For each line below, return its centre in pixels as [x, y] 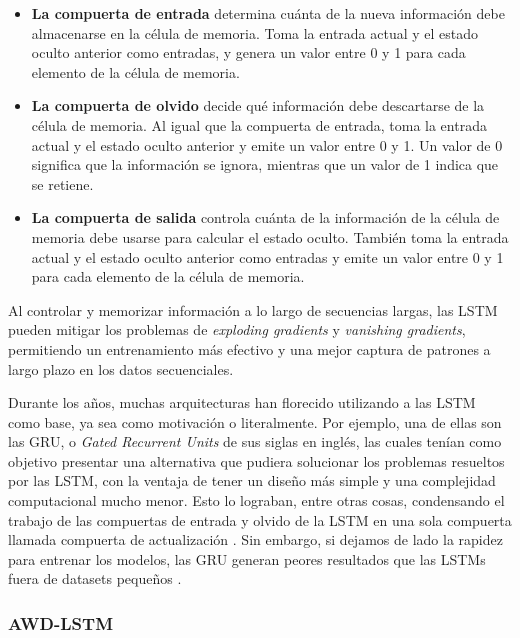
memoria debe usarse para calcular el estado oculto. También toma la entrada [270, 236]
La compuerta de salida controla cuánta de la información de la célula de [265, 217]
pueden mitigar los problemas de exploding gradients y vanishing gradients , [237, 329]
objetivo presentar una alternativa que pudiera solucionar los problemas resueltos [256, 460]
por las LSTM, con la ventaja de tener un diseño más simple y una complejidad [252, 480]
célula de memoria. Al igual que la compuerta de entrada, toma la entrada [259, 124]
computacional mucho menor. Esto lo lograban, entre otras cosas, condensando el [256, 500]
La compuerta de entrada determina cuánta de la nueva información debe [268, 13]
